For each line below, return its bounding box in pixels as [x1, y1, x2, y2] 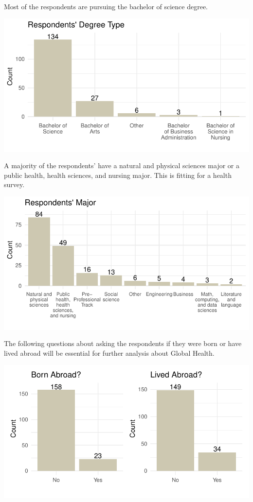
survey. [4, 179, 25, 190]
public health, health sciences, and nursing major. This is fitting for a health [4, 170, 232, 180]
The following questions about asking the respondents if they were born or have [4, 338, 242, 348]
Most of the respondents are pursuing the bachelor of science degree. [4, 1, 208, 11]
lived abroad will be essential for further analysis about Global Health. [4, 347, 215, 358]
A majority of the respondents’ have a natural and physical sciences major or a [4, 160, 239, 171]
